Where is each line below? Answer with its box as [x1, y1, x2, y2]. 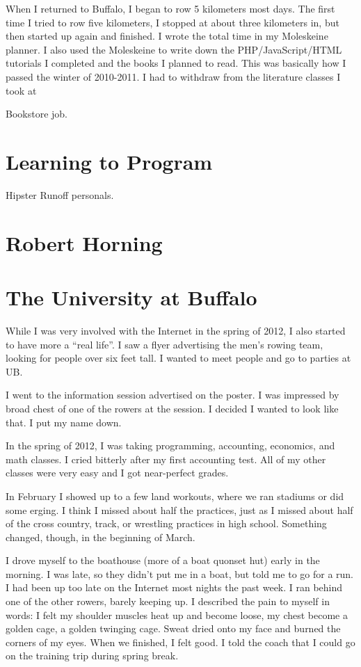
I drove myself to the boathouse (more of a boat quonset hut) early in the [6, 553, 320, 568]
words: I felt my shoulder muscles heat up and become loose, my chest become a [6, 607, 348, 622]
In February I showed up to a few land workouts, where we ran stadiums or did [6, 488, 344, 503]
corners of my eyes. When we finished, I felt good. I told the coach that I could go [6, 634, 355, 649]
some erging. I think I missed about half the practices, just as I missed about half [6, 502, 353, 517]
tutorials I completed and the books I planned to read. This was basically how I [6, 56, 346, 70]
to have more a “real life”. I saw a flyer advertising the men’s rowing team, [6, 337, 323, 351]
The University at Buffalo [6, 283, 257, 312]
